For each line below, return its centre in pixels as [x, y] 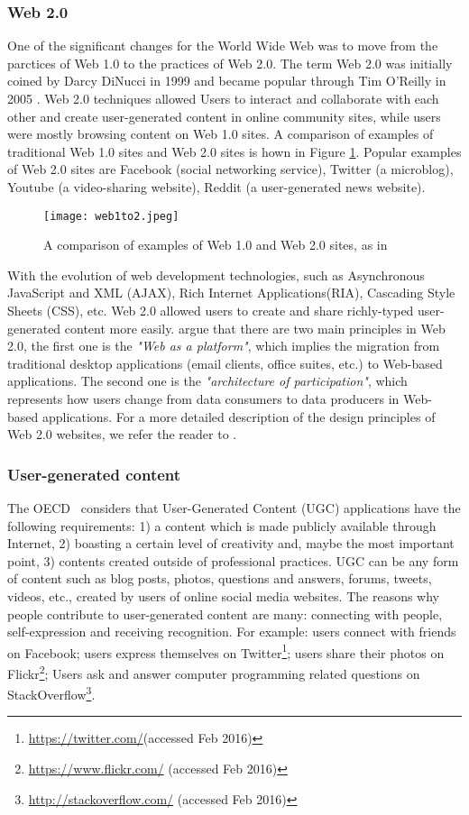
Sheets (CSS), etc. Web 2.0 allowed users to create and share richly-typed [211, 310]
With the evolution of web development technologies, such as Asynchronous [216, 275]
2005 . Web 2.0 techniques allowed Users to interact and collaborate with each [223, 98]
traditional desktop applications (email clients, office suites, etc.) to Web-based [225, 363]
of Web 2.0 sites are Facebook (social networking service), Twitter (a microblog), [230, 169]
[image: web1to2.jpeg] [111, 216]
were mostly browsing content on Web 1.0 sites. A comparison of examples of [221, 134]
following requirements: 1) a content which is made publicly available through [222, 525]
